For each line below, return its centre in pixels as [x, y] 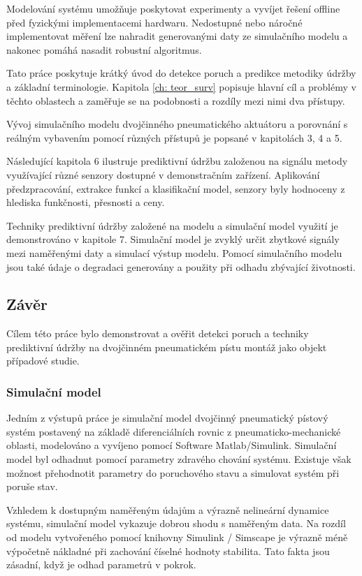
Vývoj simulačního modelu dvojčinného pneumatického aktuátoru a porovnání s [177, 124]
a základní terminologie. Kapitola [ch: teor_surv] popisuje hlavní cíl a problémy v [181, 86]
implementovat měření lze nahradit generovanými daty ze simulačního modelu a [177, 36]
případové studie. [43, 361]
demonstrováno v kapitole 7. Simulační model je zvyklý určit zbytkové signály [173, 239]
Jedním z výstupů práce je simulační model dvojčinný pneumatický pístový [167, 418]
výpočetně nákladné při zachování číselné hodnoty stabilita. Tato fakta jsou [168, 551]
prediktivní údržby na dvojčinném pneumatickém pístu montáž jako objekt [167, 347]
